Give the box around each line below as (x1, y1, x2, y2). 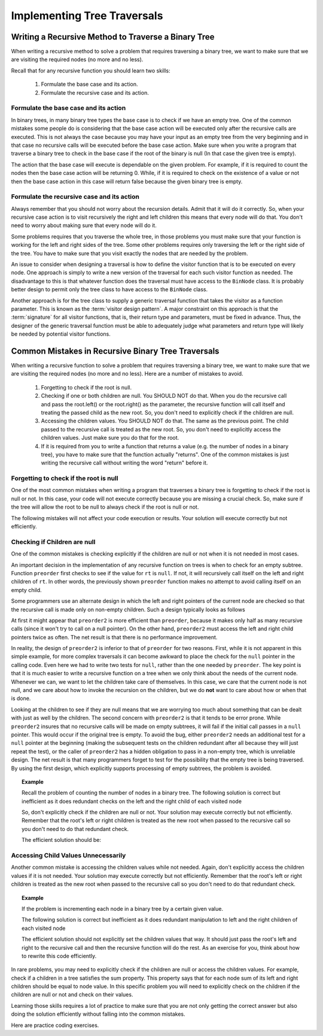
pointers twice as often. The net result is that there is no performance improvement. (11, 633, 218, 641)
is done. (11, 695, 31, 702)
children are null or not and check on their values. (11, 991, 133, 998)
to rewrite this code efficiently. (22, 952, 97, 959)
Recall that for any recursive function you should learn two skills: (11, 67, 170, 74)
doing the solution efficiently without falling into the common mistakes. (11, 1010, 185, 1018)
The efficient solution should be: (22, 836, 102, 844)
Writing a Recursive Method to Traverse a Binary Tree (11, 32, 215, 42)
